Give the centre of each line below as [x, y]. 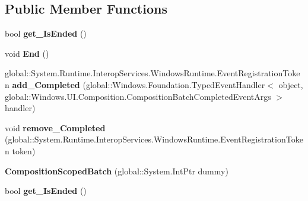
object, [291, 84]
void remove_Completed [55, 127]
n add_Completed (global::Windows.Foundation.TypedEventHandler [135, 84]
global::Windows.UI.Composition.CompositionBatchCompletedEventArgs [138, 96]
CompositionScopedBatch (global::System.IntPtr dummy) [117, 171]
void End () [27, 53]
